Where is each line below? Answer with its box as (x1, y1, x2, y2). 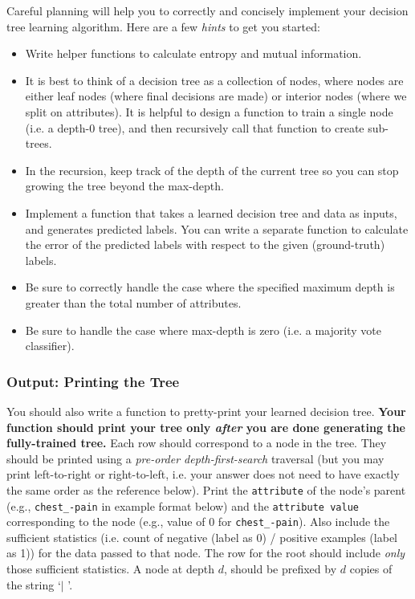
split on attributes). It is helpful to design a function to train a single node (25, 103, 393, 120)
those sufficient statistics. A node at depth (6, 560, 214, 577)
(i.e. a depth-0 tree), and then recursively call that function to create (25, 119, 364, 136)
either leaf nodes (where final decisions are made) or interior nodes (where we (25, 88, 407, 104)
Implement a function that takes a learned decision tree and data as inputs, (25, 204, 397, 221)
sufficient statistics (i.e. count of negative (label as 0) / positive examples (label (6, 528, 397, 545)
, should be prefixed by (223, 560, 337, 577)
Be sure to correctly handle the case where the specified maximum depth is (25, 279, 395, 295)
